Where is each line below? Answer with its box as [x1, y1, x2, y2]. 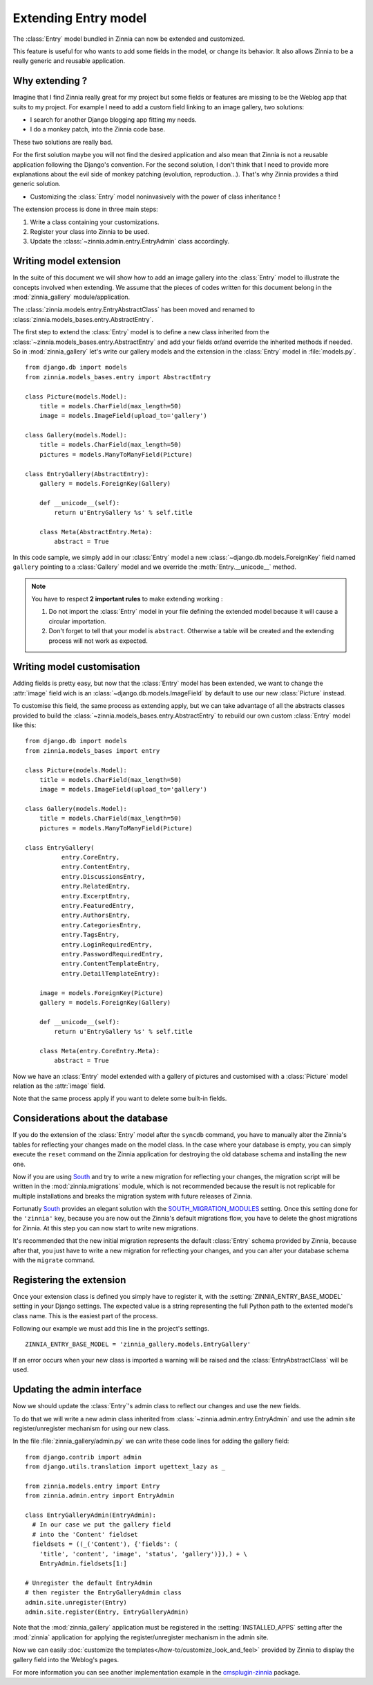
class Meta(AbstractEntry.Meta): [39, 528, 153, 536]
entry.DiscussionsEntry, [61, 873, 146, 880]
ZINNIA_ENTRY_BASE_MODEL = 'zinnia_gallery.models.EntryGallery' [25, 1340, 251, 1349]
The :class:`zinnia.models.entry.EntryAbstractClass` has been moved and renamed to [12, 305, 256, 314]
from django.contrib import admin [25, 1453, 142, 1461]
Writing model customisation [12, 661, 141, 673]
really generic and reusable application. [12, 57, 126, 65]
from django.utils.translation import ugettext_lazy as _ [25, 1463, 226, 1470]
